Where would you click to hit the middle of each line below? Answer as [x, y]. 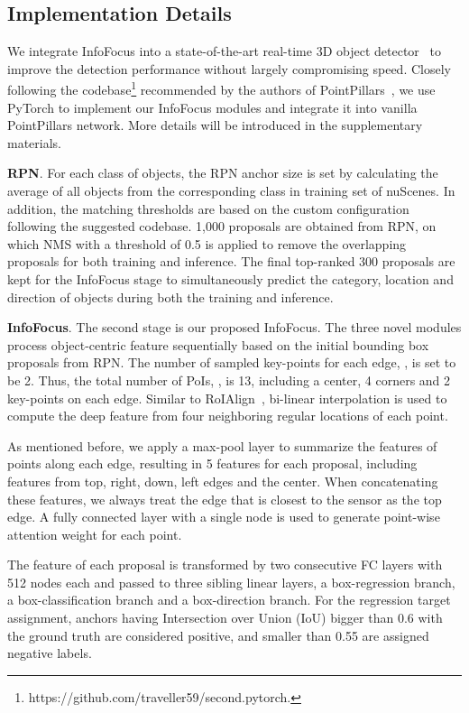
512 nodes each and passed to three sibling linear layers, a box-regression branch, [231, 582]
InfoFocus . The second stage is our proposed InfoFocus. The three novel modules [234, 327]
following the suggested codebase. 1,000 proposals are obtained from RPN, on [222, 226]
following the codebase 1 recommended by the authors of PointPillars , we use [221, 88]
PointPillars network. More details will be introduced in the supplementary [215, 125]
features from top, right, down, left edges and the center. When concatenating [223, 481]
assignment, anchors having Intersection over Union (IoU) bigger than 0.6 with [225, 618]
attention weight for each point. [95, 534]
